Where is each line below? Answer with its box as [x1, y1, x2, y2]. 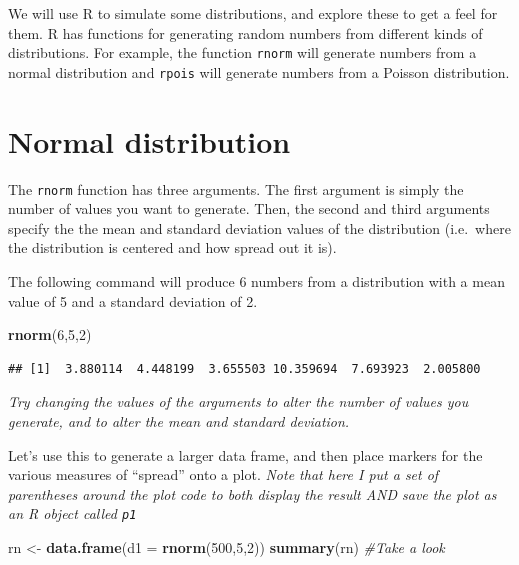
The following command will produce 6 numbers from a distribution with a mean [8, 271, 505, 292]
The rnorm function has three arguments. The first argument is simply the [8, 178, 464, 199]
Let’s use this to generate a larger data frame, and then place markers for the [8, 444, 483, 465]
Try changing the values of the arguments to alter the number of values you [8, 391, 469, 412]
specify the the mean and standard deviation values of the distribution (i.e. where [8, 217, 511, 238]
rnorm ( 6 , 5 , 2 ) [8, 324, 92, 345]
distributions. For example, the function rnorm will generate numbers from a [8, 42, 477, 63]
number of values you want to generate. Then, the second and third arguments [8, 198, 490, 219]
